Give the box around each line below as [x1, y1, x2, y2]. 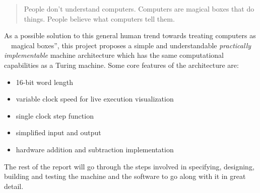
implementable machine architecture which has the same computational [4, 50, 224, 60]
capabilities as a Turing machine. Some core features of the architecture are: [4, 59, 239, 70]
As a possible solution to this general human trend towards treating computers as [4, 30, 256, 41]
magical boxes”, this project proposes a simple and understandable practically [11, 40, 251, 50]
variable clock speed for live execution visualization [16, 93, 174, 104]
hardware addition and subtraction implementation [16, 144, 174, 154]
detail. [4, 180, 24, 191]
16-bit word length [16, 76, 74, 87]
